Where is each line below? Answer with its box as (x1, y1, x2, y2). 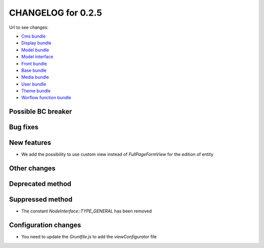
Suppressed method (9, 195, 73, 204)
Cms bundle (21, 33, 46, 39)
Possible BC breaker (9, 107, 72, 116)
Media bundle (21, 74, 49, 80)
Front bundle (21, 61, 47, 66)
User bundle (21, 81, 46, 87)
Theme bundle (21, 88, 51, 94)
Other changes (9, 164, 56, 173)
